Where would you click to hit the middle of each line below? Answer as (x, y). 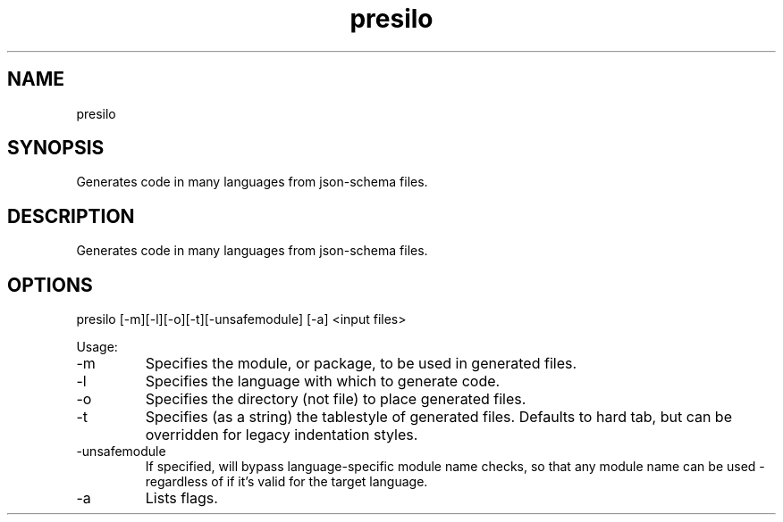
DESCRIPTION (71, 216)
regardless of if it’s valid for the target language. (286, 482)
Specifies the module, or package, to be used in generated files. (361, 364)
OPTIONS (50, 285)
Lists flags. (181, 498)
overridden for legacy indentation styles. (282, 435)
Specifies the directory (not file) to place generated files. (336, 399)
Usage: (97, 347)
